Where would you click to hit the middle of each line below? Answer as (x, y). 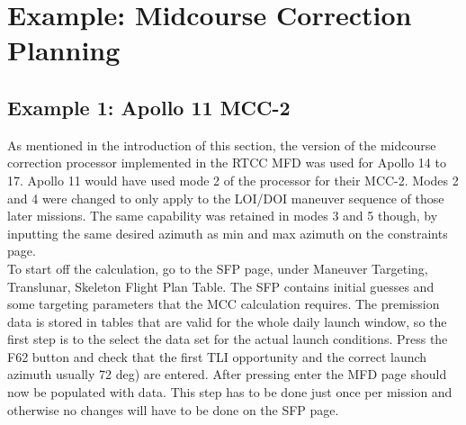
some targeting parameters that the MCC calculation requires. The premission (224, 304)
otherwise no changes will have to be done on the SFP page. (173, 409)
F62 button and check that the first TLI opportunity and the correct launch (217, 356)
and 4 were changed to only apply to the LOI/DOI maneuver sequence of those (226, 198)
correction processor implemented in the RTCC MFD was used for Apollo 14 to (227, 163)
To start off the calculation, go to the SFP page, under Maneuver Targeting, (218, 268)
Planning (64, 50)
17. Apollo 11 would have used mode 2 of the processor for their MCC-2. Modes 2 (233, 180)
